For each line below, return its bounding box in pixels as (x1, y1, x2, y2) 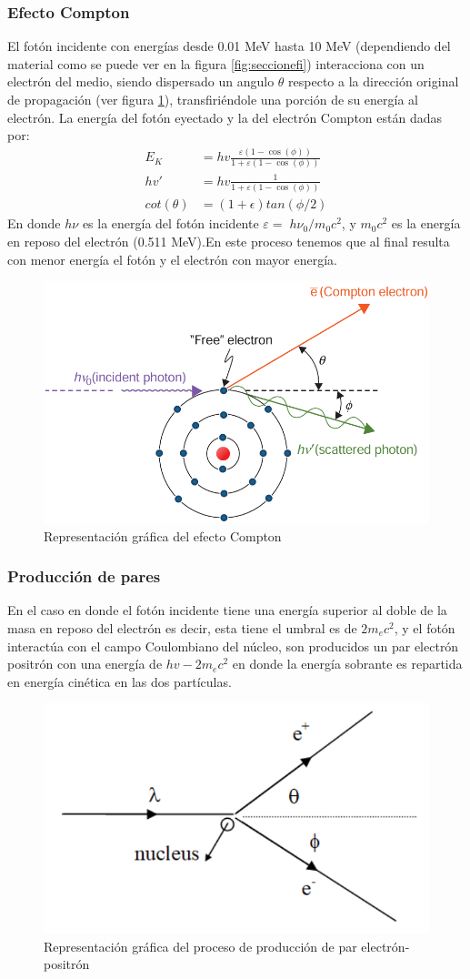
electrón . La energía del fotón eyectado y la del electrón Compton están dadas (7, 107, 442, 126)
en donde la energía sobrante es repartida (232, 654, 463, 673)
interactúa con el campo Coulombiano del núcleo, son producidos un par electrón (7, 636, 459, 655)
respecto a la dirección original (288, 72, 459, 91)
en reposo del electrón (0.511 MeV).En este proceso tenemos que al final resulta (7, 231, 450, 250)
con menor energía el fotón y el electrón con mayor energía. (7, 249, 337, 268)
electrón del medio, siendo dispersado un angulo (7, 72, 275, 91)
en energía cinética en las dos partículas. (7, 671, 232, 691)
